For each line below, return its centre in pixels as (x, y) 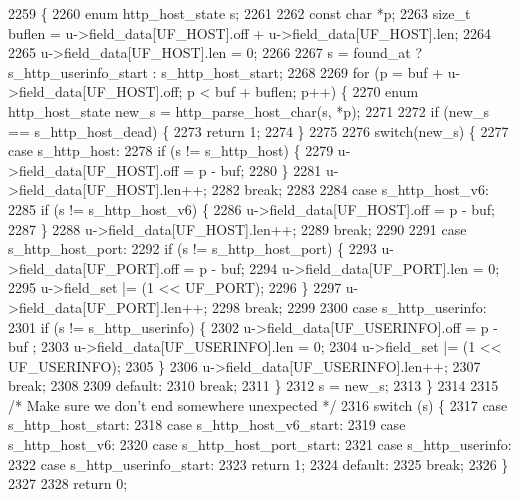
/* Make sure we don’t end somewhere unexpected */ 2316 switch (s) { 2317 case (258, 404)
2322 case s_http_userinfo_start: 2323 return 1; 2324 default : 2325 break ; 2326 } (258, 463)
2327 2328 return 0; (68, 483)
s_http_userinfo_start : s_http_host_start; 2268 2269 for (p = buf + (226, 71)
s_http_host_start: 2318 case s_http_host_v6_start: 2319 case (207, 424)
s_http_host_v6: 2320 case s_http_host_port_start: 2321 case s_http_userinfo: (260, 444)
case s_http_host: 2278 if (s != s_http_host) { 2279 (171, 150)
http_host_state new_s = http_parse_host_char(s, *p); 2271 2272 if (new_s (248, 110)
